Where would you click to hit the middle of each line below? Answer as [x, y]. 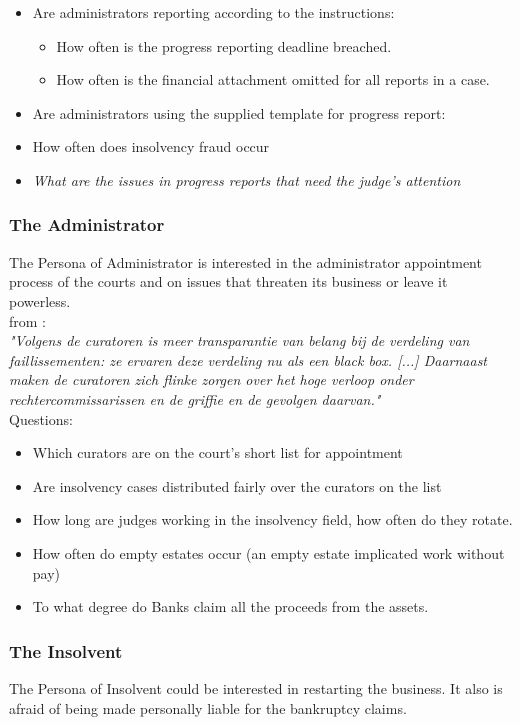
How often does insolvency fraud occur [151, 146]
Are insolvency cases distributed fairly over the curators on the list [237, 485]
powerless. [40, 300]
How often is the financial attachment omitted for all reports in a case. [273, 79]
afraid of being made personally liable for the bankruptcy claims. [208, 707]
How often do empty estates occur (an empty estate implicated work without [268, 552]
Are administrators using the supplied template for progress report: [239, 112]
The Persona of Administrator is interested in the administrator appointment [245, 261]
